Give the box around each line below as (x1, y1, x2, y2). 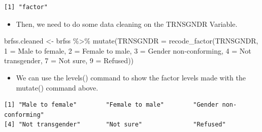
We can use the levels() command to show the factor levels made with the (16, 72, 246, 82)
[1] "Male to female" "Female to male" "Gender (4, 101, 219, 109)
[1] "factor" (4, 4, 48, 11)
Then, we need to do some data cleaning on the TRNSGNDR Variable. (16, 18, 238, 29)
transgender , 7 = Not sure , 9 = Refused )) (4, 55, 134, 66)
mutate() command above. (16, 82, 99, 93)
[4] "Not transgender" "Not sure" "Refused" (4, 121, 226, 128)
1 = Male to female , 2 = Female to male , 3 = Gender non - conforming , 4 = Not (4, 45, 251, 56)
